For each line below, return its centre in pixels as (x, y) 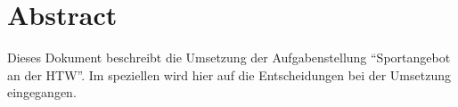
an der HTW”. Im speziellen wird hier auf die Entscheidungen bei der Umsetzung (229, 74)
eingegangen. (42, 92)
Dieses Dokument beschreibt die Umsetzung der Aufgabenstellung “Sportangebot (229, 58)
